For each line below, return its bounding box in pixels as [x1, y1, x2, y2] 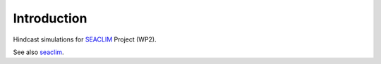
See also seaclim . [13, 48, 64, 56]
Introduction [13, 11, 87, 26]
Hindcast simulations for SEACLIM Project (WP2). [13, 35, 157, 44]
